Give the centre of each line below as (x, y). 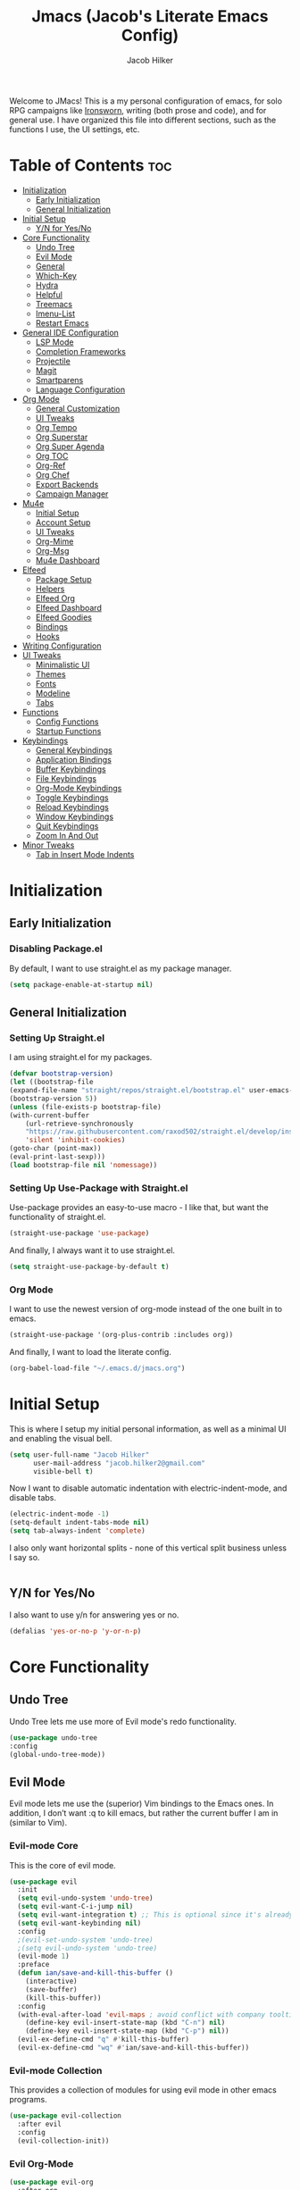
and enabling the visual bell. (61, 1438)
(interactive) (51, 1981)
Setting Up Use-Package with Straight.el (99, 1188)
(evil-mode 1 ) (43, 1956)
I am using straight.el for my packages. (81, 1057)
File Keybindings (66, 778)
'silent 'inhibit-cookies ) (75, 1141)
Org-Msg (52, 550)
